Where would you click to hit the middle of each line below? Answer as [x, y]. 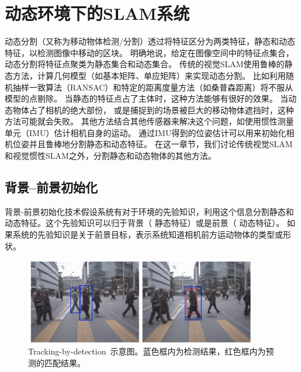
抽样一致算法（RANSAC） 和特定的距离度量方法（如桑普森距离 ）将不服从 [153, 87]
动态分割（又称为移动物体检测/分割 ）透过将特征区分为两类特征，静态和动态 [150, 41]
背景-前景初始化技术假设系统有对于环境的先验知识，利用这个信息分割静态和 [149, 211]
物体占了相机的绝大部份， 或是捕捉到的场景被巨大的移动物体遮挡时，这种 [153, 109]
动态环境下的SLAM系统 [97, 13]
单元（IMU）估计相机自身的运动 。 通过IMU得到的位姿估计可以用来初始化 [146, 132]
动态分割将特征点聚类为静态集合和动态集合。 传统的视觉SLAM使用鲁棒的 [145, 64]
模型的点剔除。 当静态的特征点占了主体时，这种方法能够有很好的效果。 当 [147, 98]
